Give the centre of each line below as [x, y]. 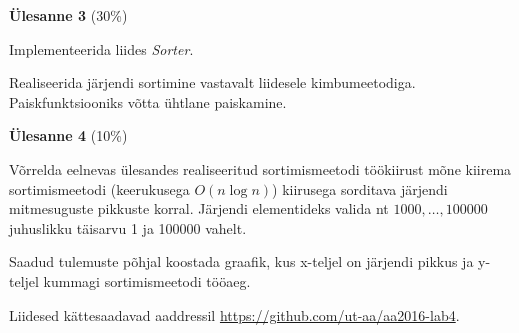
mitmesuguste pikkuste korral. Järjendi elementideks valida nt [199, 208]
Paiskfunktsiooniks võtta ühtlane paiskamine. [148, 101]
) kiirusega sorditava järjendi [360, 188]
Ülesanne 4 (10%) [68, 135]
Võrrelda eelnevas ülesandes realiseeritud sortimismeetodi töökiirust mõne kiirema [260, 168]
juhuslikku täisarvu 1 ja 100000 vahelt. [128, 227]
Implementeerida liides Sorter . [101, 48]
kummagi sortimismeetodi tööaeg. [147, 280]
